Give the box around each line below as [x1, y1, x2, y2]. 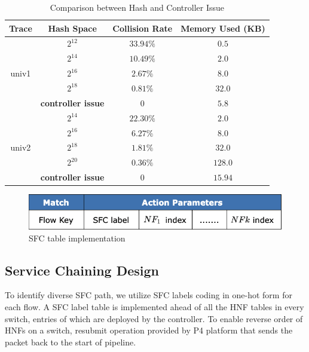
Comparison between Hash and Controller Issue [50, 1, 225, 13]
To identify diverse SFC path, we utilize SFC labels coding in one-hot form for [5, 289, 292, 301]
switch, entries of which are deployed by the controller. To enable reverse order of [5, 312, 303, 325]
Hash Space [48, 22, 97, 34]
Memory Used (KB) [180, 22, 265, 34]
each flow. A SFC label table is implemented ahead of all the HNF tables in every [5, 301, 304, 313]
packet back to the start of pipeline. [5, 335, 136, 348]
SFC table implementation [29, 231, 126, 244]
